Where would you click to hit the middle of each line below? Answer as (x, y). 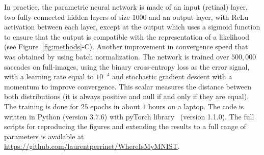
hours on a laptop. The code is (196, 106)
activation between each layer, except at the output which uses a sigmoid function (132, 27)
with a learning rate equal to (49, 76)
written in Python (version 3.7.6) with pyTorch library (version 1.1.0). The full (129, 116)
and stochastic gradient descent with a (172, 76)
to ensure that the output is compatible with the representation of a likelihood (127, 36)
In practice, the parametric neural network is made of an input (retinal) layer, (126, 7)
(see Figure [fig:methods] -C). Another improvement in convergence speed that (126, 46)
